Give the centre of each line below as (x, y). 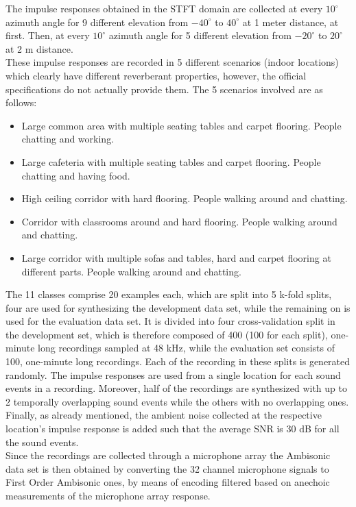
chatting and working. (68, 139)
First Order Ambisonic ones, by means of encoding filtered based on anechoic (168, 482)
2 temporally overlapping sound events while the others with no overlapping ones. (177, 401)
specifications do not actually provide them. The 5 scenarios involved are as (164, 89)
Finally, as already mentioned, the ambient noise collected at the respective (164, 415)
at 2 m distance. (39, 48)
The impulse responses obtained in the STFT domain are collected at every (164, 8)
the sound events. (42, 442)
